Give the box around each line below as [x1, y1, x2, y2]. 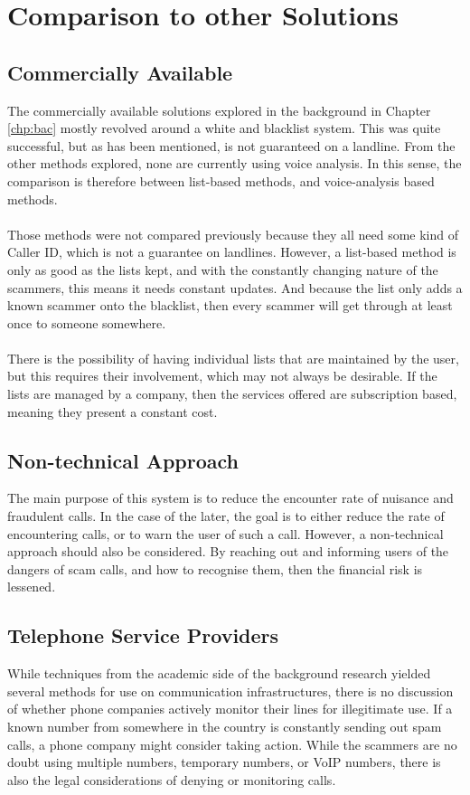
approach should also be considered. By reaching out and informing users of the [7, 542, 449, 561]
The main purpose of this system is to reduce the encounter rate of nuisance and [7, 488, 454, 507]
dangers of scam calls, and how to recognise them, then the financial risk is [7, 559, 423, 578]
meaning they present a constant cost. [7, 402, 218, 421]
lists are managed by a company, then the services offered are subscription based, [7, 384, 457, 403]
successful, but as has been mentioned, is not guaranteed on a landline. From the [7, 136, 456, 155]
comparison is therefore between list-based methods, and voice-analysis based [7, 171, 435, 190]
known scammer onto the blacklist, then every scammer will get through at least [7, 296, 453, 315]
